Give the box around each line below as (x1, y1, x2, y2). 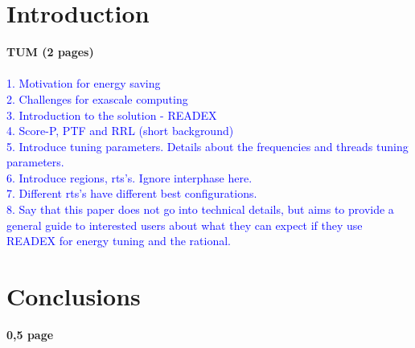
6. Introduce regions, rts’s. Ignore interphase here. (6, 169, 253, 186)
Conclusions (6, 280, 141, 313)
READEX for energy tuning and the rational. (6, 232, 232, 249)
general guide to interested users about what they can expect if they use (6, 216, 363, 233)
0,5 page (6, 325, 54, 342)
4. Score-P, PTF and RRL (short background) (6, 122, 234, 139)
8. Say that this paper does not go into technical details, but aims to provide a (6, 201, 394, 218)
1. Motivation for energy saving (6, 75, 161, 92)
